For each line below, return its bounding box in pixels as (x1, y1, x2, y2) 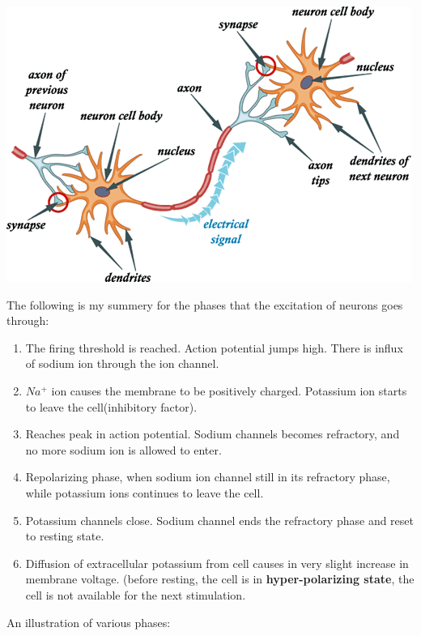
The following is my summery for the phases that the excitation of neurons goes (6, 296, 403, 313)
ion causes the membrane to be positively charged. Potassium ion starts (51, 382, 407, 399)
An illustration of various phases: (6, 613, 171, 630)
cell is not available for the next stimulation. (25, 586, 246, 603)
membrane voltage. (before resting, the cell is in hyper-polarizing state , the (25, 570, 415, 587)
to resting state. (25, 527, 104, 544)
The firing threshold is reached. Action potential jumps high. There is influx (25, 339, 403, 356)
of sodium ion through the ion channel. (25, 355, 219, 372)
